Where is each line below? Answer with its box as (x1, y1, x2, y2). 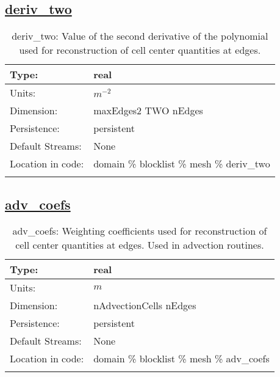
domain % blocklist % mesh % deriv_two (93, 156, 270, 171)
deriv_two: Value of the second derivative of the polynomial (12, 29, 268, 43)
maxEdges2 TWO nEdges (93, 103, 203, 118)
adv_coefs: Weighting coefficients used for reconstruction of (12, 224, 267, 238)
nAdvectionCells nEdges (93, 298, 196, 313)
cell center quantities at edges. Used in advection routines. (15, 238, 264, 252)
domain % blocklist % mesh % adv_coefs (93, 351, 270, 366)
